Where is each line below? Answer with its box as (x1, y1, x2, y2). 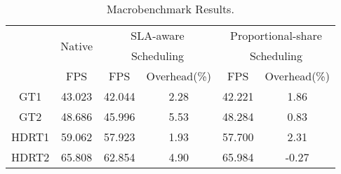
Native (60, 37, 93, 54)
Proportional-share (230, 27, 322, 43)
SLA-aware (131, 27, 185, 43)
